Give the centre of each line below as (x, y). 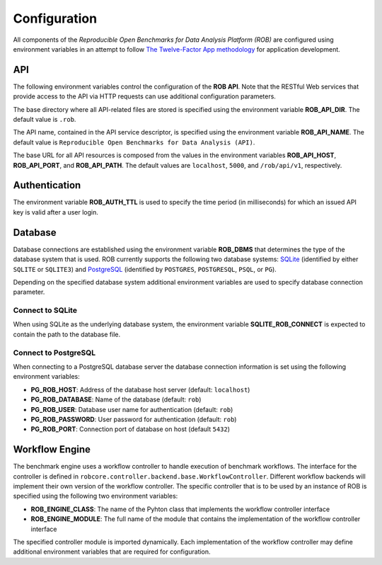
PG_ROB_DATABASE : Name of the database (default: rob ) (116, 399)
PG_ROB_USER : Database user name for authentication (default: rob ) (132, 409)
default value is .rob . (45, 120)
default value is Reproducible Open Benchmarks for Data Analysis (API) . (134, 142)
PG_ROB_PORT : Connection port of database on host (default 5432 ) (130, 429)
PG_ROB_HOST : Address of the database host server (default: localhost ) (140, 389)
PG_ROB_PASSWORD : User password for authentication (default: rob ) (134, 419)
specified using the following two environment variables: (95, 496)
